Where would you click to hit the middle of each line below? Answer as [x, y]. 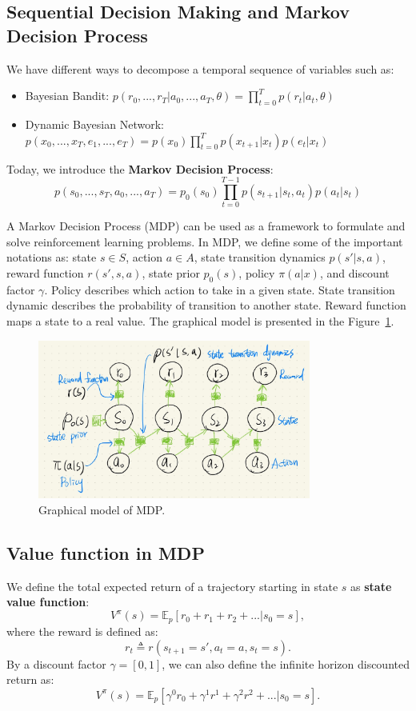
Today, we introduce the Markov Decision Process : [140, 168]
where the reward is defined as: [82, 631]
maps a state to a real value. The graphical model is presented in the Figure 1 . [200, 321]
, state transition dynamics [260, 257]
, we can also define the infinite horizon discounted [286, 663]
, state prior [171, 273]
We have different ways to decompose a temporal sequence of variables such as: [200, 68]
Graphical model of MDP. [102, 509]
